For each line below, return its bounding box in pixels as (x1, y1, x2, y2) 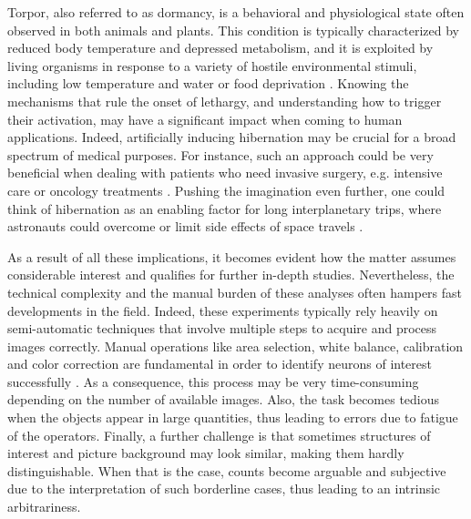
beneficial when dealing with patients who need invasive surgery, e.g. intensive (7, 163, 443, 182)
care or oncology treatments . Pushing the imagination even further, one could (7, 180, 445, 199)
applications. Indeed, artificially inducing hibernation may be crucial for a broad (7, 127, 456, 147)
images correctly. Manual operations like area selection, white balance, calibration (7, 336, 464, 355)
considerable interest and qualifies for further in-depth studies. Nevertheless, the (7, 265, 455, 284)
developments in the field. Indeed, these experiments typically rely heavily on (7, 300, 438, 320)
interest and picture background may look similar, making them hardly (7, 443, 404, 463)
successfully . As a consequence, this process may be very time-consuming (7, 371, 419, 391)
